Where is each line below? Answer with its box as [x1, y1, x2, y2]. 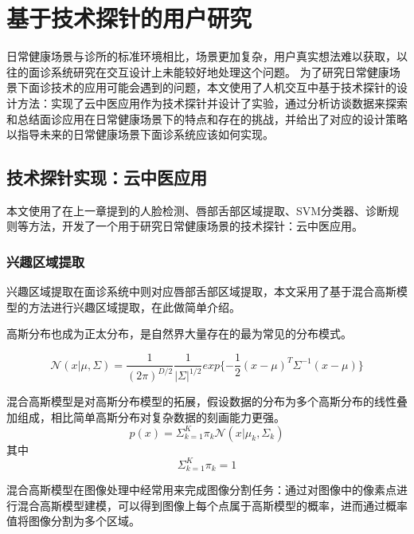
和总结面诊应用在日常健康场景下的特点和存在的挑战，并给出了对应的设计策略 [6, 110, 408, 127]
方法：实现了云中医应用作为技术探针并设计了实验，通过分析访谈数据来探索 [17, 94, 408, 111]
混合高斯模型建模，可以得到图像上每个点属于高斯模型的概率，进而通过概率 [17, 497, 408, 513]
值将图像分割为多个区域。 [6, 512, 140, 529]
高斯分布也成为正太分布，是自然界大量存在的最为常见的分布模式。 [6, 325, 352, 342]
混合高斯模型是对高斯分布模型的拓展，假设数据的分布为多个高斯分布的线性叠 [6, 393, 408, 410]
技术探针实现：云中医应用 [6, 165, 207, 190]
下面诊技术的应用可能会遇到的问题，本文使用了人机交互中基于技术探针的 [17, 79, 396, 96]
